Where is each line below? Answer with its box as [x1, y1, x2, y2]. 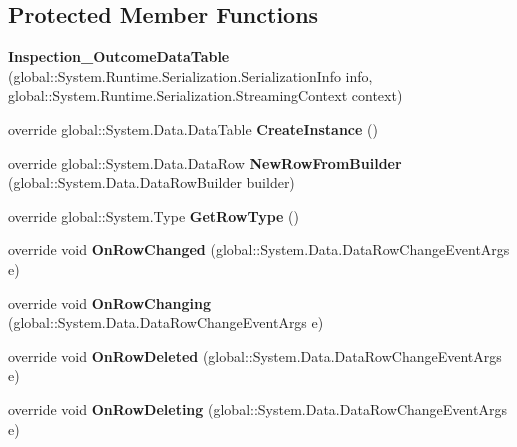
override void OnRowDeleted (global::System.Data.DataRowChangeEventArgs [8, 345, 502, 366]
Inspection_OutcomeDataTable [8, 46, 230, 67]
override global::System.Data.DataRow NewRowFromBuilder [8, 152, 402, 173]
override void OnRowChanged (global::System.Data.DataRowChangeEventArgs [8, 239, 510, 260]
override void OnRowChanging [8, 292, 211, 313]
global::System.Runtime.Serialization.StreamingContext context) [8, 85, 403, 106]
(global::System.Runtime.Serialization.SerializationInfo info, [8, 65, 373, 86]
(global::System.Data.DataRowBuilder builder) [8, 172, 295, 193]
